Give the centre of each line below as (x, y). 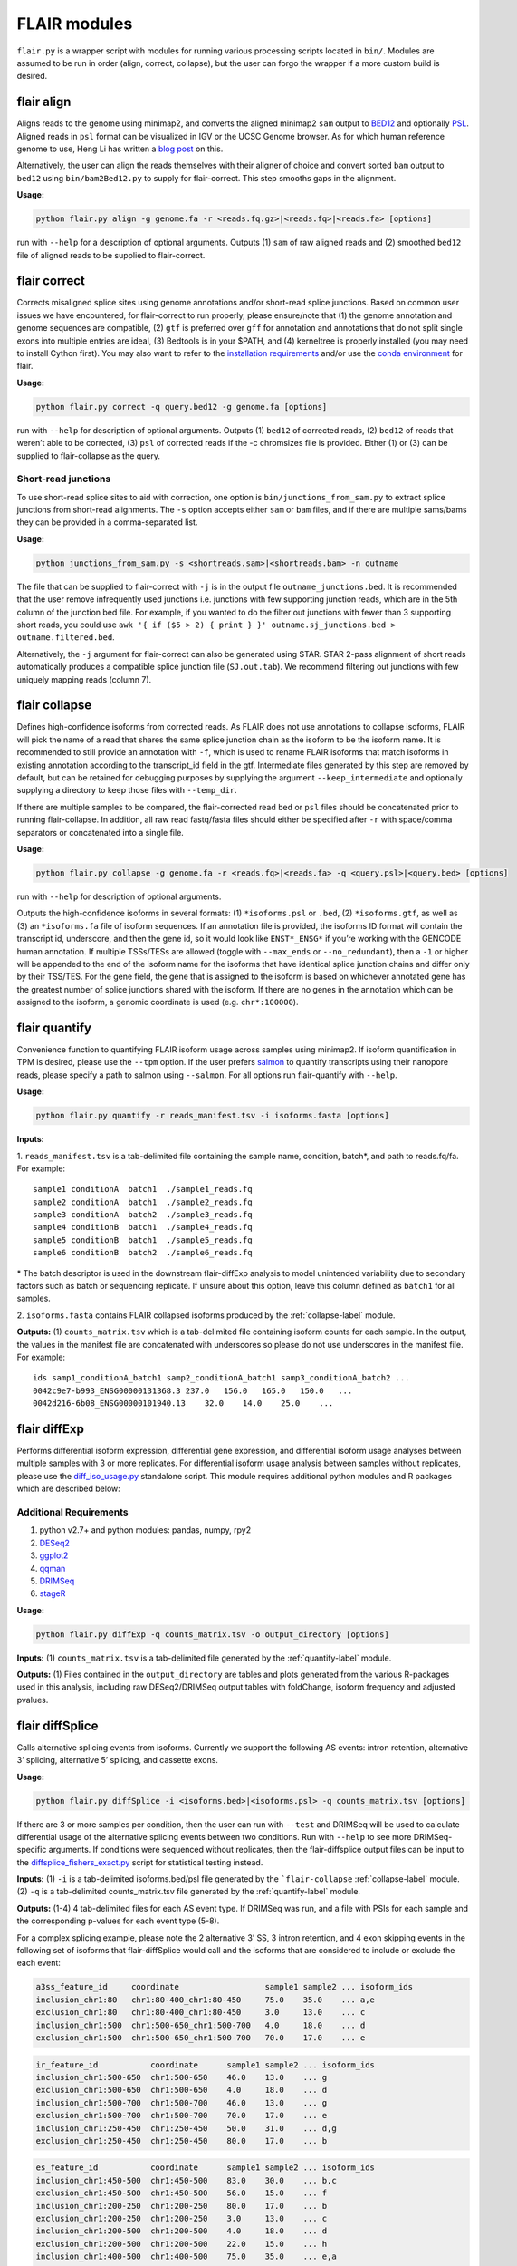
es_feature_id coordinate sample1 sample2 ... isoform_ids (206, 2168)
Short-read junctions (64, 479)
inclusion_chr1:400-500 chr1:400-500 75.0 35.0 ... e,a (186, 2256)
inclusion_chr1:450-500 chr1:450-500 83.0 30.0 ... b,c (186, 2180)
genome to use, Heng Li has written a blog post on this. (120, 149)
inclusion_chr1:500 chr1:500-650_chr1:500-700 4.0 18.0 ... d (201, 2025)
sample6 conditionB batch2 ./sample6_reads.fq (143, 1253)
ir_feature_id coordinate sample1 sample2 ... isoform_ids (206, 2065)
